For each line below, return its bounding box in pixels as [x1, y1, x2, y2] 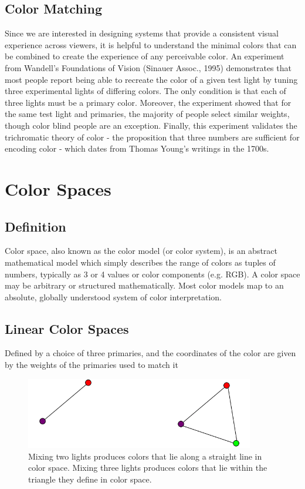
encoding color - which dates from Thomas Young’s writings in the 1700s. [5, 142, 269, 155]
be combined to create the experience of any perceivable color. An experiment [5, 50, 284, 62]
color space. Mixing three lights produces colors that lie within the [28, 461, 267, 474]
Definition [5, 217, 66, 235]
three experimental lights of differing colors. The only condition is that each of [5, 85, 286, 97]
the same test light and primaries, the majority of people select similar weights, [5, 108, 290, 120]
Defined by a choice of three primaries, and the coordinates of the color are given [5, 347, 296, 359]
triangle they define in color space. [28, 473, 152, 485]
